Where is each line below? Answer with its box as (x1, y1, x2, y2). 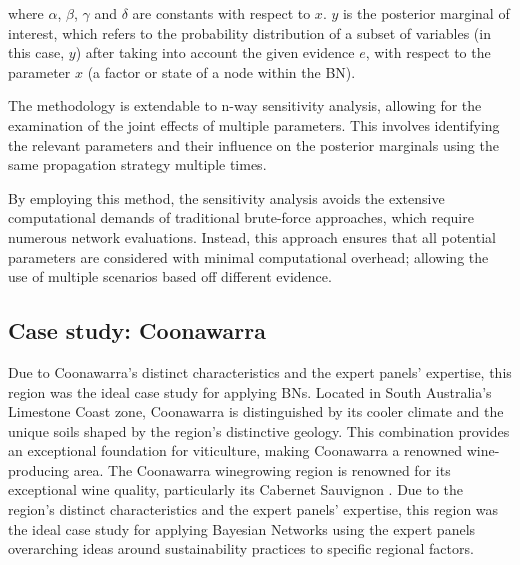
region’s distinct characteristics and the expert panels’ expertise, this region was (8, 499, 499, 520)
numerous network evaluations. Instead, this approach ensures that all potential (8, 226, 496, 247)
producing (8, 459, 70, 480)
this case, (8, 42, 65, 63)
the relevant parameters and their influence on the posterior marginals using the (8, 134, 499, 155)
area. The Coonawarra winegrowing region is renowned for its (73, 459, 451, 480)
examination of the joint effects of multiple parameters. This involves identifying (8, 114, 500, 135)
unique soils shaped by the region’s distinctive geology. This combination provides (8, 420, 510, 441)
